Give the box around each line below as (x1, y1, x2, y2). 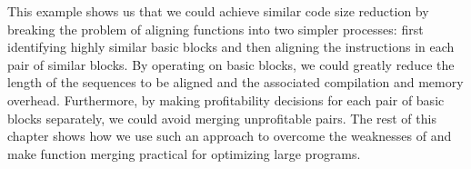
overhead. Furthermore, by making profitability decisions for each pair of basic (7, 90, 445, 109)
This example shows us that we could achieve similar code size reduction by (7, 2, 429, 20)
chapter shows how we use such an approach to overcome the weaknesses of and (7, 126, 452, 145)
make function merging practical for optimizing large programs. (7, 144, 361, 163)
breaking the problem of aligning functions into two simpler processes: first (7, 19, 424, 38)
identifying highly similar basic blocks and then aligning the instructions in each (7, 37, 455, 56)
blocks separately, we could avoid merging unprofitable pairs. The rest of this (7, 108, 436, 127)
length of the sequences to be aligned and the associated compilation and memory (7, 73, 464, 92)
